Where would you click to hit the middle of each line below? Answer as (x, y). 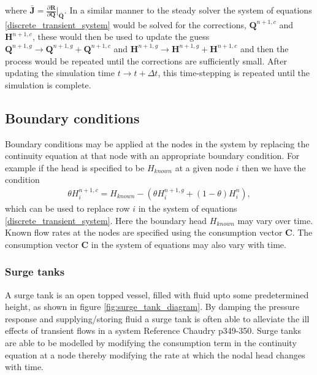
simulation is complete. (48, 84)
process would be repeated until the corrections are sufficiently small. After (146, 60)
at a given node (204, 167)
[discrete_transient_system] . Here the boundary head (106, 220)
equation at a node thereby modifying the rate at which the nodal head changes (155, 354)
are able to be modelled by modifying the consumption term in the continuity (151, 342)
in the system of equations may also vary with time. (189, 244)
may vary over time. (275, 220)
